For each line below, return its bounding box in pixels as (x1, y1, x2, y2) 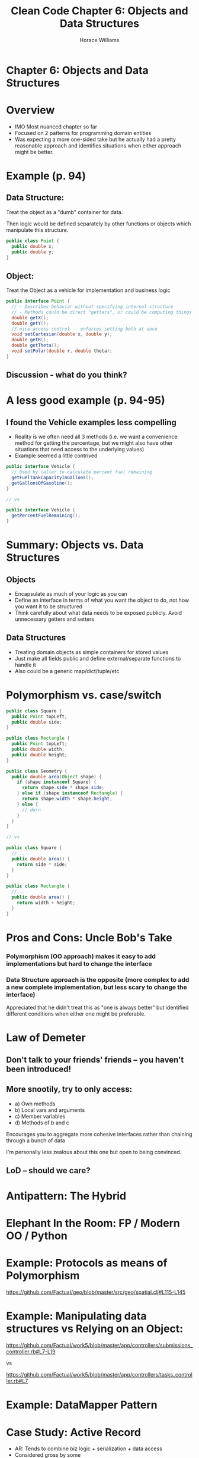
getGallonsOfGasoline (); (11, 480, 73, 486)
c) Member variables (14, 1113, 66, 1120)
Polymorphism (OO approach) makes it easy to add (6, 952, 156, 960)
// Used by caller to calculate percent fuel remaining (11, 469, 152, 475)
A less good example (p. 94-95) (6, 394, 165, 407)
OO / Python (6, 1229, 68, 1243)
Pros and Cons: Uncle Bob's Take (6, 931, 173, 944)
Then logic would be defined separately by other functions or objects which (6, 220, 191, 227)
